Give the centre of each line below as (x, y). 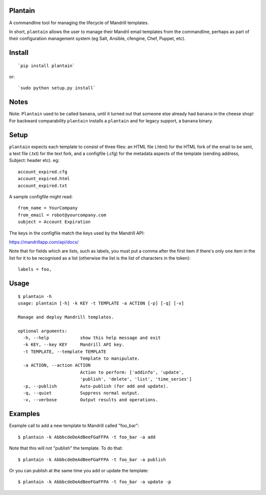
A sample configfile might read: (41, 197)
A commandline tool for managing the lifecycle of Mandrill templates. (79, 23)
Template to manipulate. (110, 359)
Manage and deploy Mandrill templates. (66, 317)
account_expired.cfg (43, 172)
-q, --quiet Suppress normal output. (82, 393)
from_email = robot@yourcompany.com (62, 215)
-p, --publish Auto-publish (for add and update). (96, 386)
